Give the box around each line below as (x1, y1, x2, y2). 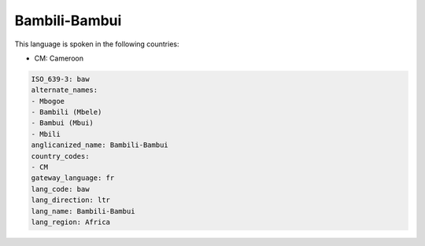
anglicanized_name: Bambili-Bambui (31, 141, 168, 149)
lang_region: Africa (31, 218, 110, 226)
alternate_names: (31, 86, 98, 94)
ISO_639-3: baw (31, 75, 90, 83)
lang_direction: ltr (31, 196, 110, 204)
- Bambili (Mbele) (31, 108, 102, 117)
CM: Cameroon (34, 53, 84, 63)
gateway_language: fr (31, 174, 115, 182)
